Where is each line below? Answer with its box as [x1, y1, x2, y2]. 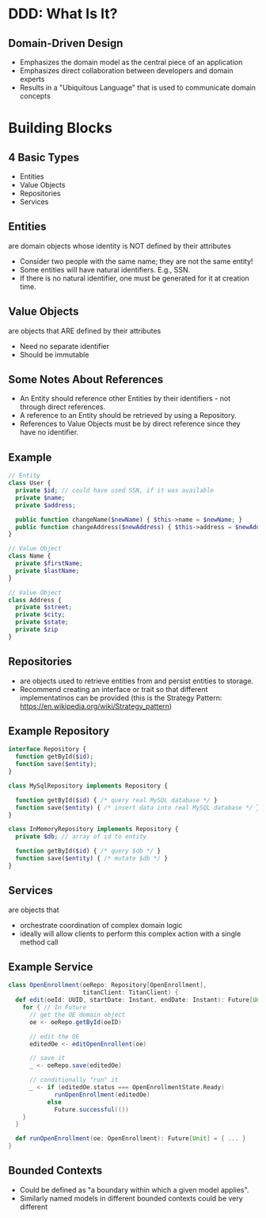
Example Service [8, 960, 93, 973]
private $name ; [15, 493, 66, 501]
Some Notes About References [8, 373, 164, 386]
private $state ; [15, 618, 69, 626]
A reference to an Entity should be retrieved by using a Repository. [19, 411, 237, 420]
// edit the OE [28, 1032, 80, 1041]
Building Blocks [8, 119, 112, 137]
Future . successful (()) [54, 1105, 129, 1113]
